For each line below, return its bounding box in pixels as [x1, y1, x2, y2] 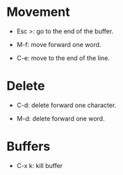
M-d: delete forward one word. [16, 114, 105, 122]
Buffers [6, 139, 51, 154]
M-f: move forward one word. [16, 40, 101, 48]
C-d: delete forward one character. [16, 101, 117, 109]
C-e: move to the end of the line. [16, 53, 110, 62]
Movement [6, 4, 70, 20]
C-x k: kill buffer [16, 161, 63, 169]
